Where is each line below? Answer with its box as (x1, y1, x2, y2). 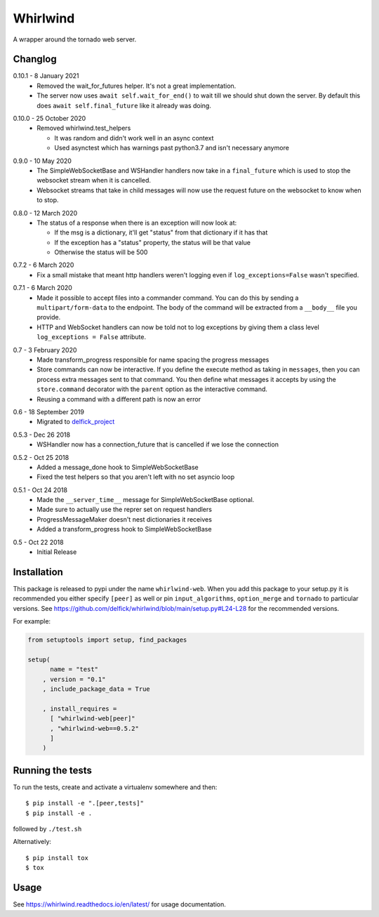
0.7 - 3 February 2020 (13, 345, 77, 354)
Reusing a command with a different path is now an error (36, 395, 201, 403)
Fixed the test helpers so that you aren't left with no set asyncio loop (36, 473, 235, 481)
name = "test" (50, 666, 98, 673)
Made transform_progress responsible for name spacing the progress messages (36, 355, 270, 364)
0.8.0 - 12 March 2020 (13, 209, 78, 217)
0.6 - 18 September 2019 (13, 407, 84, 416)
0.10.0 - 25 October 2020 (13, 114, 86, 123)
